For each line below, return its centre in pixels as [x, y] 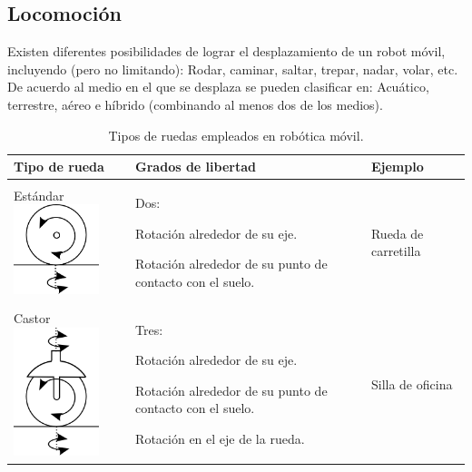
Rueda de [397, 233]
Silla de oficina [412, 383]
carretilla [396, 251]
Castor [32, 317]
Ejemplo [397, 167]
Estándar [39, 195]
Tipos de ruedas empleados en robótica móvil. [236, 135]
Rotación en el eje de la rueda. [220, 439]
